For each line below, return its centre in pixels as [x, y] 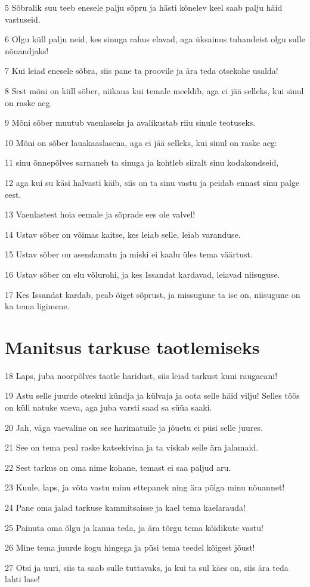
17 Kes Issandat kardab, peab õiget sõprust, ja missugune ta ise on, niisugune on [153, 294]
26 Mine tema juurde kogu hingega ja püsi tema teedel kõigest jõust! [130, 547]
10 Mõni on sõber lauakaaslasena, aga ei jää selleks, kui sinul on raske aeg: [141, 142]
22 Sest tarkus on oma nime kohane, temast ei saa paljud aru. [118, 467]
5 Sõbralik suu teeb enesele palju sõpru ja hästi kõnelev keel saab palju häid [144, 7]
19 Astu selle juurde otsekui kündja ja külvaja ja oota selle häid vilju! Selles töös [152, 395]
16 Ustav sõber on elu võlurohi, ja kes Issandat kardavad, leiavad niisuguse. [142, 274]
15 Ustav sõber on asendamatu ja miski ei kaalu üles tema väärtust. [129, 254]
